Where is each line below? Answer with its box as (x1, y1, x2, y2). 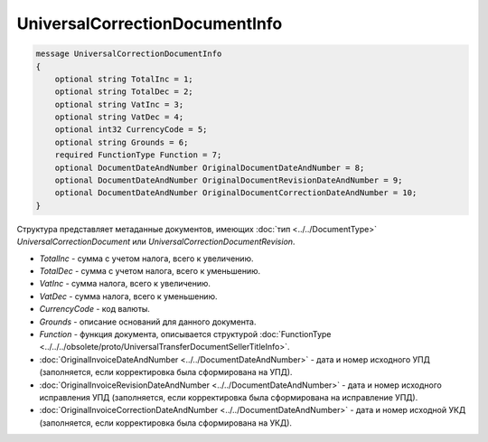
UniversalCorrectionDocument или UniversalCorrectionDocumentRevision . (16, 236, 296, 248)
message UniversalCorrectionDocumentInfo (35, 49, 222, 59)
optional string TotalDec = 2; (54, 87, 193, 97)
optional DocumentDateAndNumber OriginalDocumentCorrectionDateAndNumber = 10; (54, 188, 418, 198)
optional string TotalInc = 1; (54, 73, 193, 84)
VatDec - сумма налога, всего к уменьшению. (39, 290, 218, 302)
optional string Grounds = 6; (54, 136, 189, 147)
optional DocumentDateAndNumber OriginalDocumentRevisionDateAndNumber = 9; (54, 175, 403, 185)
